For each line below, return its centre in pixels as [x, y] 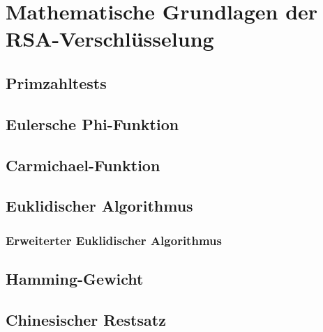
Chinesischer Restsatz [86, 319]
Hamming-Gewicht [75, 278]
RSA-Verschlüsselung [110, 39]
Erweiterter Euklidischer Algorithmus [114, 240]
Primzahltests [56, 82]
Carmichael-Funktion [83, 165]
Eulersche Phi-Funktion [92, 124]
